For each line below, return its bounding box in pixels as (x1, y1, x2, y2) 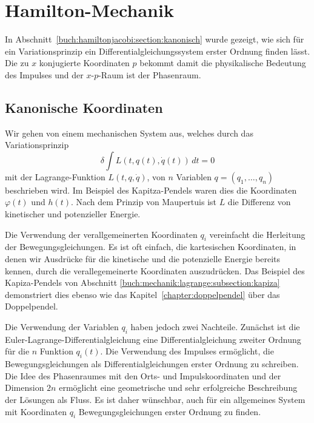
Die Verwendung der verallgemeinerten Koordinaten (5, 228, 198, 240)
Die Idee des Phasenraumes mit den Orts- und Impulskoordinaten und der (5, 369, 281, 382)
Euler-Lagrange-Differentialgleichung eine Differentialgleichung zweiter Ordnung (5, 333, 301, 345)
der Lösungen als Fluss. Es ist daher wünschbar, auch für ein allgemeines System (5, 393, 306, 405)
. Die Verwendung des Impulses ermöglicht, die (100, 345, 274, 357)
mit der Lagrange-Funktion (5, 170, 105, 183)
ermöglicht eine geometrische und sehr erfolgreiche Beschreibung (59, 381, 298, 394)
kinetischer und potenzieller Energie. (5, 208, 141, 220)
